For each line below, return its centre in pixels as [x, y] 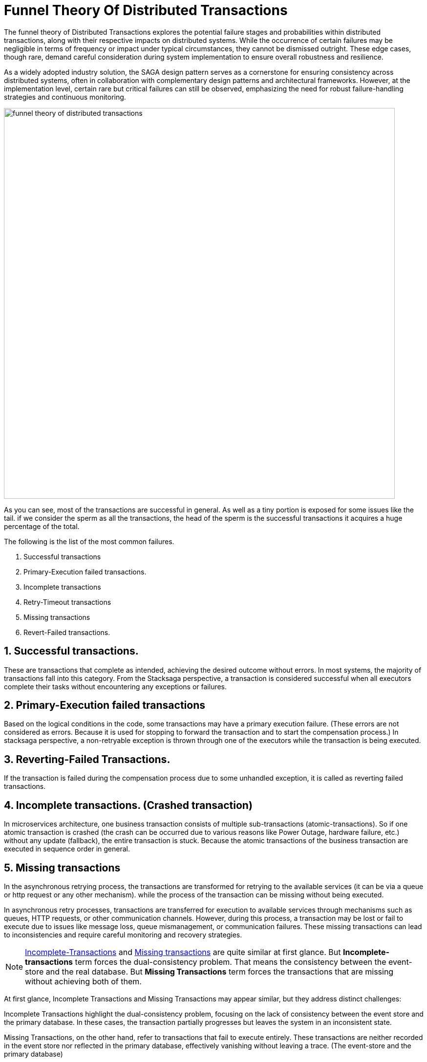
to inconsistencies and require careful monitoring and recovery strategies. [123, 935]
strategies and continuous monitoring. [65, 97]
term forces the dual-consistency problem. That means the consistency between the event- [244, 962]
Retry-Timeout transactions [67, 602]
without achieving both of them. [83, 981]
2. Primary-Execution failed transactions [105, 705]
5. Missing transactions [62, 868]
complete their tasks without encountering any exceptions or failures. [116, 686]
